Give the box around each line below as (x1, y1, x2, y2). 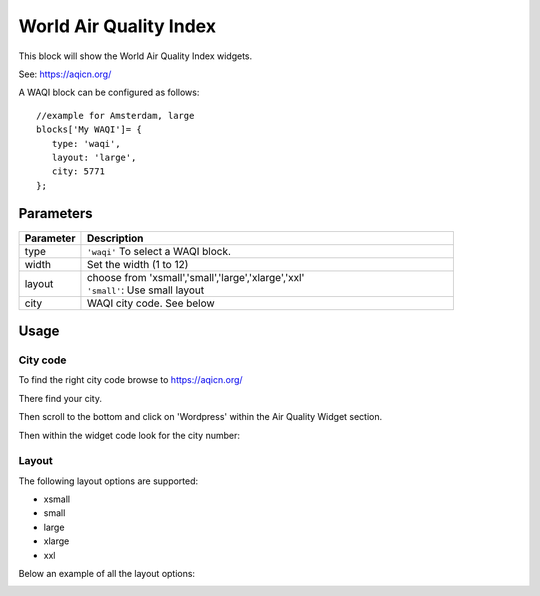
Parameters (18, 205, 93, 222)
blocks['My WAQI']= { (36, 124, 142, 135)
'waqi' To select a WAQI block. (86, 244, 232, 258)
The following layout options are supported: (18, 475, 199, 487)
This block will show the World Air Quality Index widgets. (18, 50, 253, 62)
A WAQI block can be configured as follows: (18, 86, 200, 99)
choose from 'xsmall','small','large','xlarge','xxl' (86, 270, 305, 284)
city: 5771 (51, 166, 105, 177)
